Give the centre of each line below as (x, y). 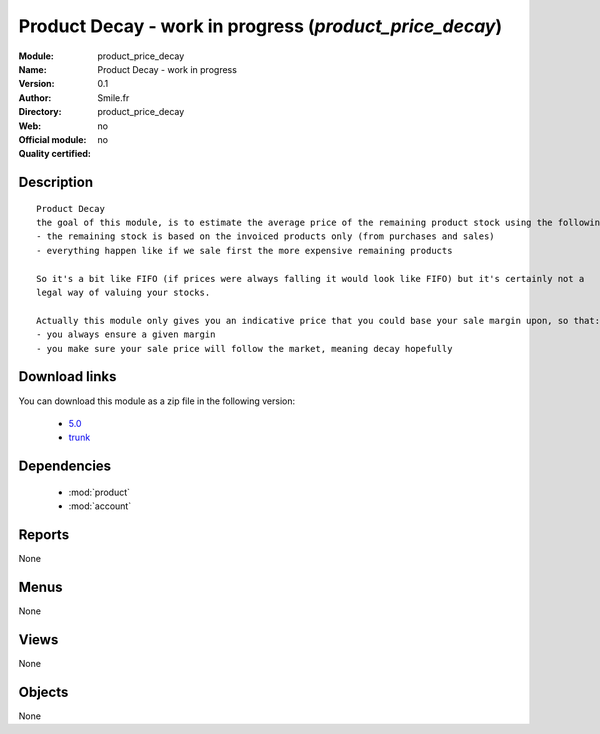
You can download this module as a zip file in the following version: (157, 401)
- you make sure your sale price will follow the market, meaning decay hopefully (244, 348)
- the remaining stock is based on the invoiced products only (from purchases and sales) (265, 236)
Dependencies (65, 466)
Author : (35, 97)
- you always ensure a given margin (126, 334)
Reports (44, 534)
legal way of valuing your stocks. (123, 293)
